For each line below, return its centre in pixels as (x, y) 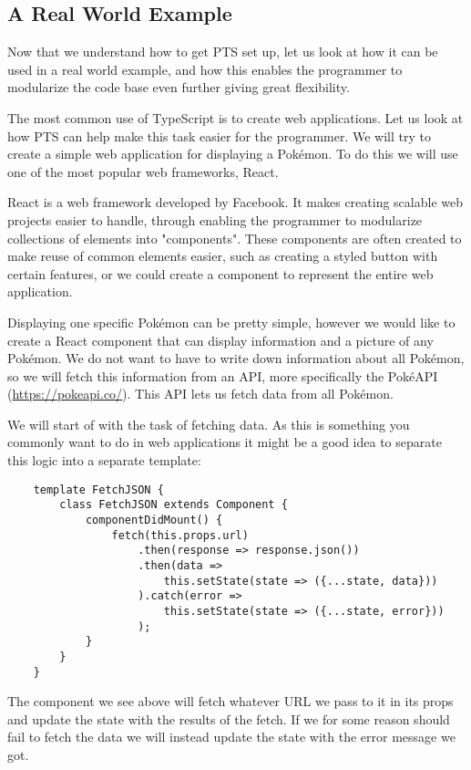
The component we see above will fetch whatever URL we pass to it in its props (230, 701)
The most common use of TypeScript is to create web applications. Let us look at (235, 117)
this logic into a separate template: (104, 460)
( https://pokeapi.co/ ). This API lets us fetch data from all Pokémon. (200, 394)
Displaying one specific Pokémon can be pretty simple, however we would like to (231, 322)
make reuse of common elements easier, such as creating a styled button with (223, 256)
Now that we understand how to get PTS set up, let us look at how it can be (223, 52)
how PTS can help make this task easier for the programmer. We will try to (219, 135)
